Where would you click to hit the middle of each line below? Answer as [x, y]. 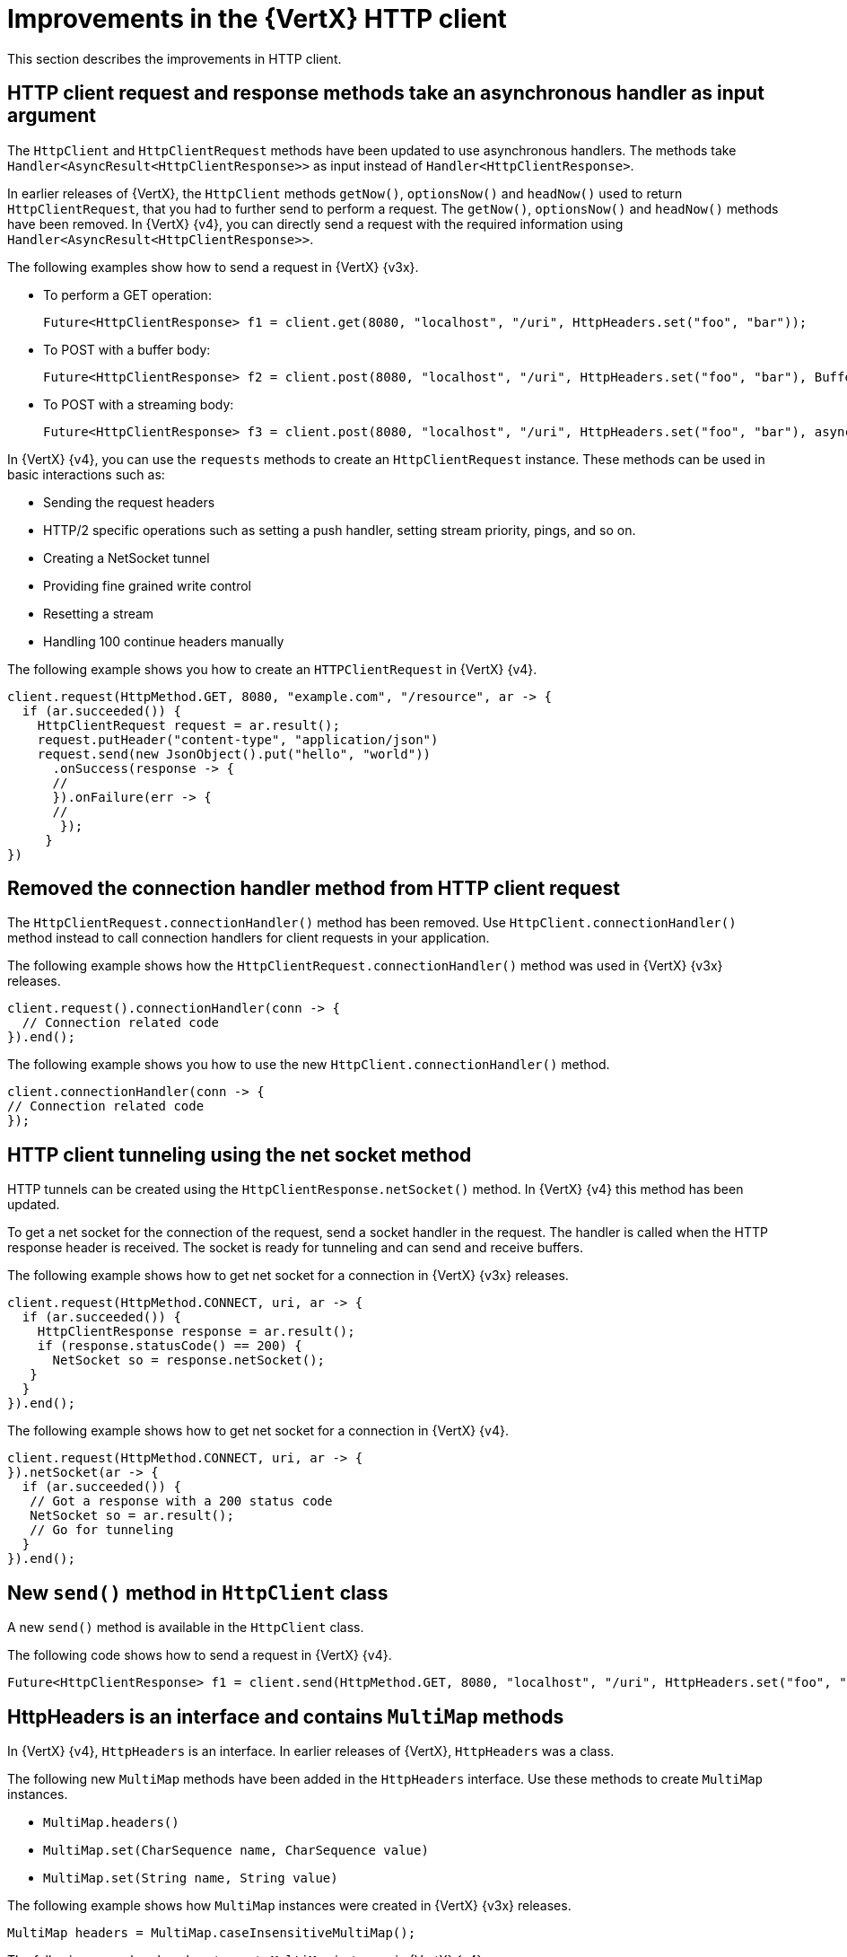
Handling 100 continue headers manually [164, 641]
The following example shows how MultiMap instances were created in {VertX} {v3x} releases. [289, 1905]
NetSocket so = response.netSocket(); [189, 1360]
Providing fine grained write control [147, 585]
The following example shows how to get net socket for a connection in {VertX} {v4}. [258, 1431]
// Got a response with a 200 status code [181, 1501]
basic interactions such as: [86, 474]
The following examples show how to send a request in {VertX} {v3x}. [213, 267]
